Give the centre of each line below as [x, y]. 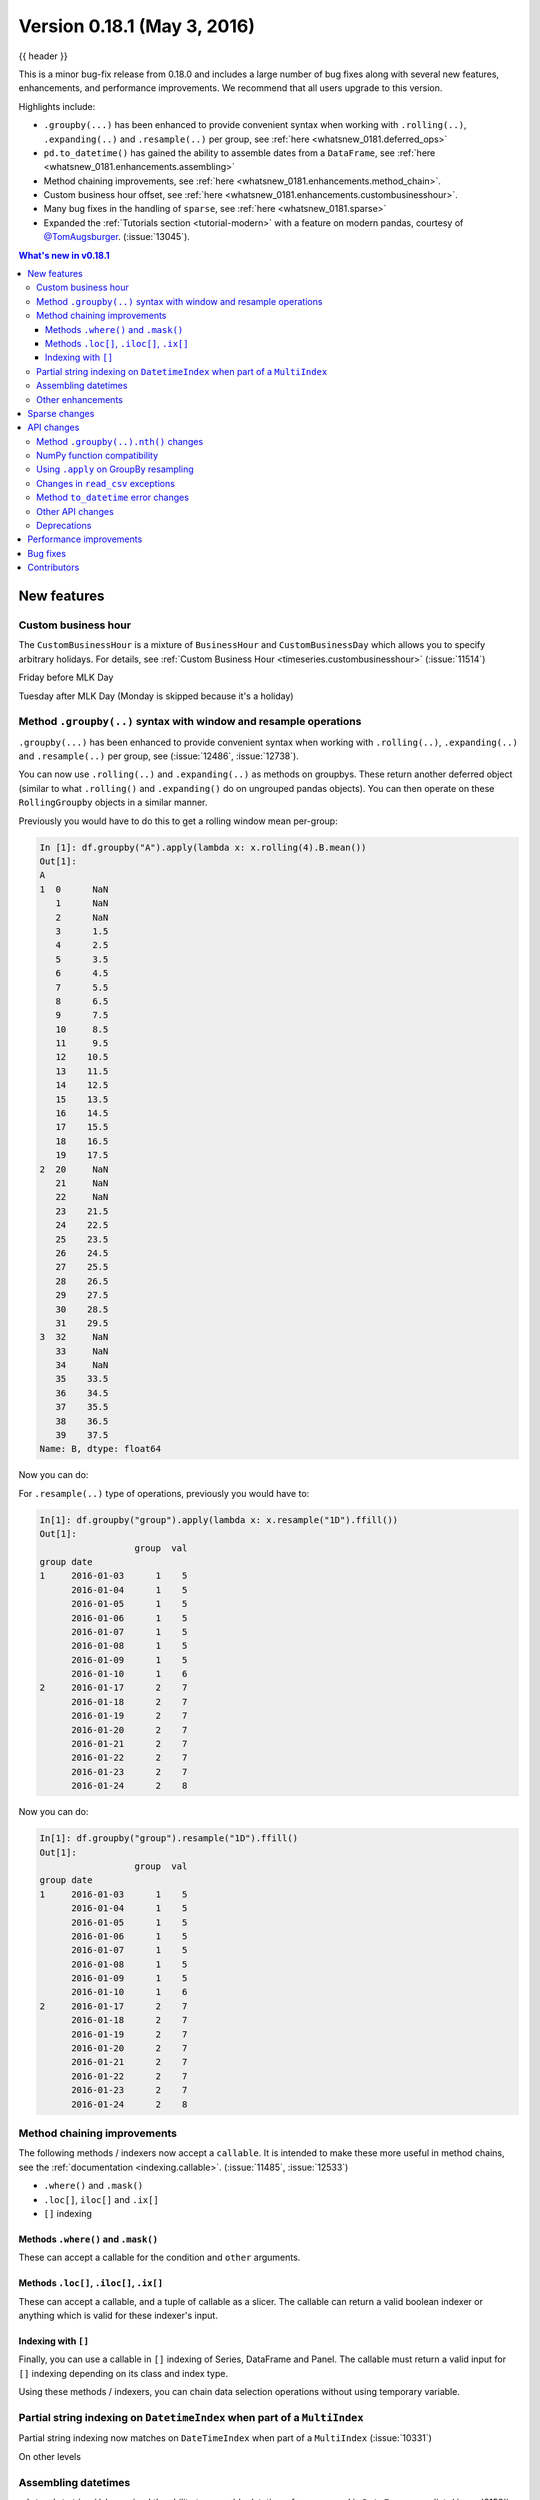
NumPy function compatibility [97, 456]
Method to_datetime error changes [113, 497]
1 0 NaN [74, 889]
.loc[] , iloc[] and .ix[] [101, 2199]
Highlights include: [57, 106]
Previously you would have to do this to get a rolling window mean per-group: [178, 821]
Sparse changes [61, 413]
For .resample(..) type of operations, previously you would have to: [164, 1493]
